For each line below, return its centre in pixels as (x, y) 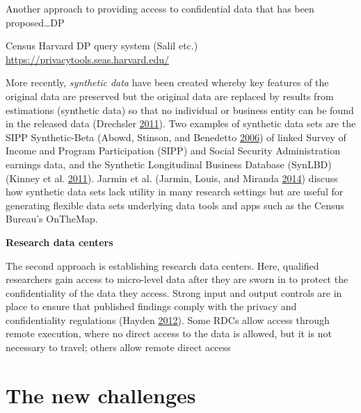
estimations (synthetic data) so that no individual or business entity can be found (180, 110)
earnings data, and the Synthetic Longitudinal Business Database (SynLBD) (169, 164)
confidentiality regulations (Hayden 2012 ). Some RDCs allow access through (168, 319)
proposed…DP (35, 22)
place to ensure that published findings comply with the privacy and (151, 306)
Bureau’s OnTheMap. (52, 219)
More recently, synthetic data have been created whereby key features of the (167, 82)
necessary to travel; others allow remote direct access (118, 347)
